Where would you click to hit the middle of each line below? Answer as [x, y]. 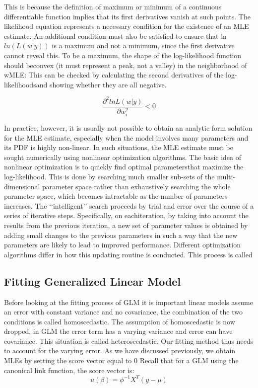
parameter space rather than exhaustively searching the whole [136, 186]
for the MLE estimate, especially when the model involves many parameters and [126, 137]
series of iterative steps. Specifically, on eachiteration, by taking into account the [126, 215]
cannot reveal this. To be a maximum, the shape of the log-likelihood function [123, 55]
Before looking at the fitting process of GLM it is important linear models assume [129, 302]
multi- [226, 176]
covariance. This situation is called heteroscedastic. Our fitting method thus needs [129, 341]
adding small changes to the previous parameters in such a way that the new [121, 235]
